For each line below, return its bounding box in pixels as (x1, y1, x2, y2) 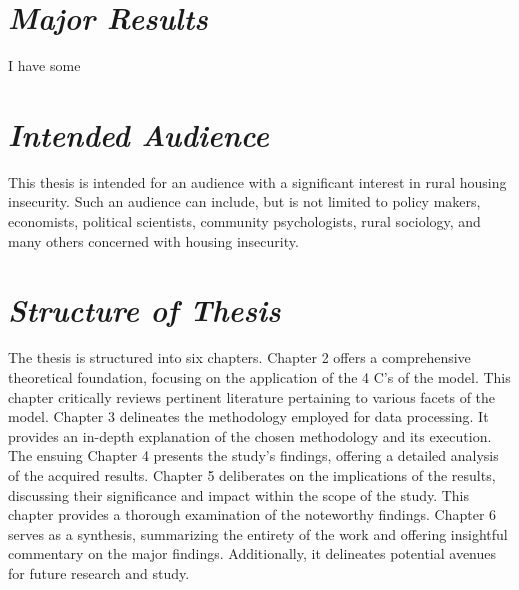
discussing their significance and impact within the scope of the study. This (8, 484, 470, 505)
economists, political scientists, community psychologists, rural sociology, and (8, 211, 481, 232)
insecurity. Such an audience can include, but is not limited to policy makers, (8, 191, 481, 212)
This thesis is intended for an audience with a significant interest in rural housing (8, 171, 507, 192)
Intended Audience (8, 113, 269, 155)
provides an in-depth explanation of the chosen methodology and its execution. (8, 425, 492, 446)
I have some (8, 55, 81, 76)
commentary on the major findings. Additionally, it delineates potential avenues (8, 543, 497, 564)
